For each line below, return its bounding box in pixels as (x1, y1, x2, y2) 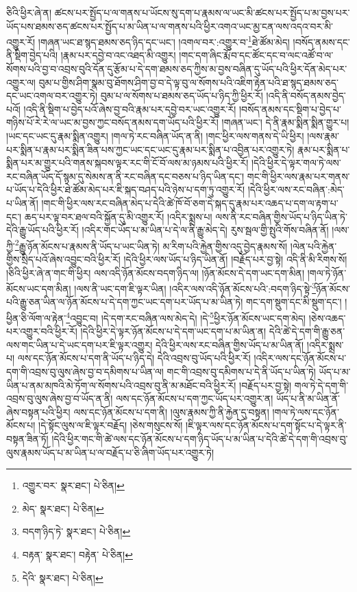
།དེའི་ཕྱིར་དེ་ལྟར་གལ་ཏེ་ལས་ (251, 156, 341, 170)
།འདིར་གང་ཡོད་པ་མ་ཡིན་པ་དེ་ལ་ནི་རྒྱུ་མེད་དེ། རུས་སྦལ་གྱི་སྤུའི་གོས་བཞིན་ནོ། (82, 223, 329, 237)
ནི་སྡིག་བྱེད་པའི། (6, 48, 58, 62)
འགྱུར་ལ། (6, 75, 36, 89)
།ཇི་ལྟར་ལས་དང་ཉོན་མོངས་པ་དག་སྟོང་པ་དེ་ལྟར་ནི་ (186, 418, 347, 432)
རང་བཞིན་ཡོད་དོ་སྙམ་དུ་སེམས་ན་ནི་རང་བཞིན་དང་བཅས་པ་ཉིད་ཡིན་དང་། (6, 169, 245, 183)
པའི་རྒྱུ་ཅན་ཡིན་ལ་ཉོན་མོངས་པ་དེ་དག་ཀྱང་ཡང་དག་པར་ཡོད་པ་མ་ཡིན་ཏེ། (6, 295, 243, 309)
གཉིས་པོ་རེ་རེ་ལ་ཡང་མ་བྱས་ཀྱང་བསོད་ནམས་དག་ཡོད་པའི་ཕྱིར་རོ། (6, 115, 219, 129)
